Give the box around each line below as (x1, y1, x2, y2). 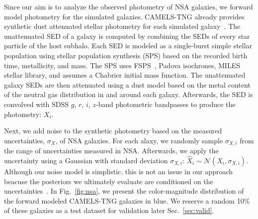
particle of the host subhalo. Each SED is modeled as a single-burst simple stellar (4, 40, 253, 51)
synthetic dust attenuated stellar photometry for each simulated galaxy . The (4, 21, 241, 31)
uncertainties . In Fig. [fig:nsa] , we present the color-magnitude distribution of (4, 186, 244, 196)
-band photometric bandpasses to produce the (95, 99, 236, 109)
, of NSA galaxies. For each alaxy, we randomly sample (55, 135, 223, 145)
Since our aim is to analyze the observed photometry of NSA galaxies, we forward (4, 1, 253, 11)
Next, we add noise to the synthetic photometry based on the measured (4, 125, 222, 136)
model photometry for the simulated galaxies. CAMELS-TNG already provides (4, 11, 245, 21)
